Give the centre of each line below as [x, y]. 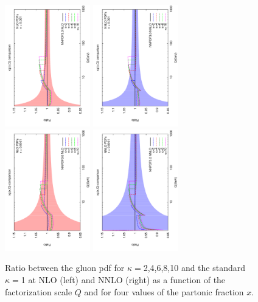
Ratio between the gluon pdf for [65, 268]
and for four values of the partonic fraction [164, 291]
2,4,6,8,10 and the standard [194, 268]
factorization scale [39, 291]
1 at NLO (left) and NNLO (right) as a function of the [123, 279]
